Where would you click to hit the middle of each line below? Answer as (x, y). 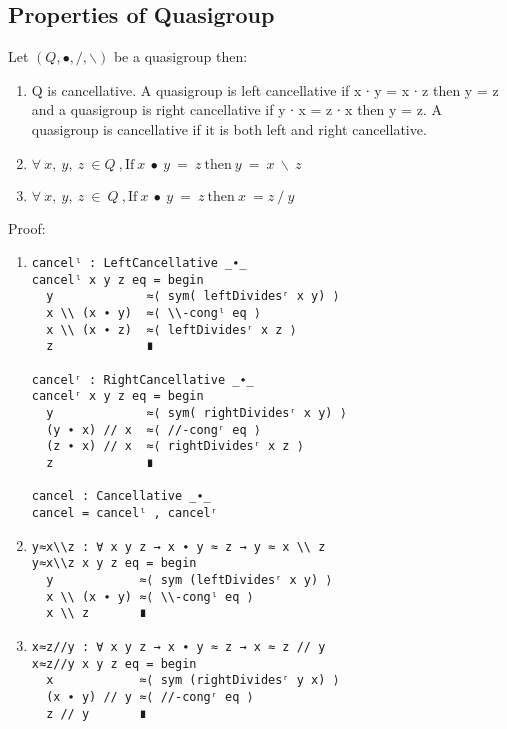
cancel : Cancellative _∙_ (121, 496)
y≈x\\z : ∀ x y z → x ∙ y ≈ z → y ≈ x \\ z (178, 546)
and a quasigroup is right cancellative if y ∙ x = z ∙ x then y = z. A (236, 109)
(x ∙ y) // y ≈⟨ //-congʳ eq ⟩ (150, 696)
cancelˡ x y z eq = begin (117, 279)
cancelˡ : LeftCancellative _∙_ (139, 263)
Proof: (27, 227)
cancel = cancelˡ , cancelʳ (124, 513)
